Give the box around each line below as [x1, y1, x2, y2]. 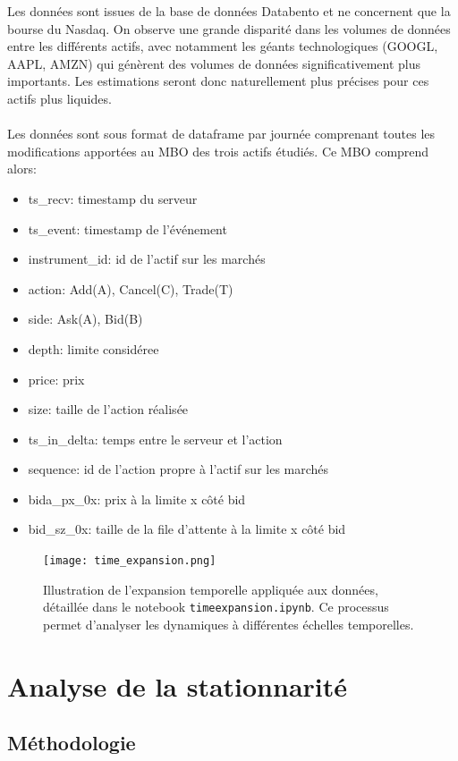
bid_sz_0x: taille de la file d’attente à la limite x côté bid [28, 520, 346, 538]
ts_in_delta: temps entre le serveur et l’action [28, 429, 283, 448]
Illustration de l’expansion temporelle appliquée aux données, [43, 579, 378, 598]
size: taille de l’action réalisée [28, 400, 189, 419]
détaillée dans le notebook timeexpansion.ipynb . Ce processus [43, 597, 389, 616]
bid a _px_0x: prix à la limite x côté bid [28, 489, 246, 508]
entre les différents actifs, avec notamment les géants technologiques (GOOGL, [7, 37, 438, 55]
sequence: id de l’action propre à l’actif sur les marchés [28, 460, 329, 478]
